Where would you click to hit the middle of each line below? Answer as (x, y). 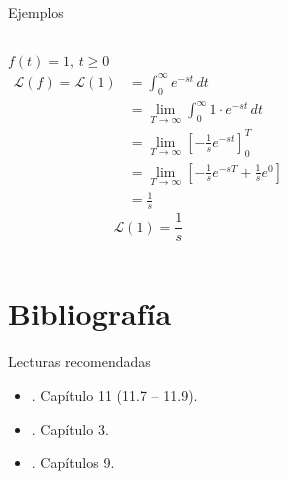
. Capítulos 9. (73, 462)
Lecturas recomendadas (79, 361)
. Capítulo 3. (70, 428)
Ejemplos (36, 12)
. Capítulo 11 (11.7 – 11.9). (114, 395)
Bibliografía (90, 313)
